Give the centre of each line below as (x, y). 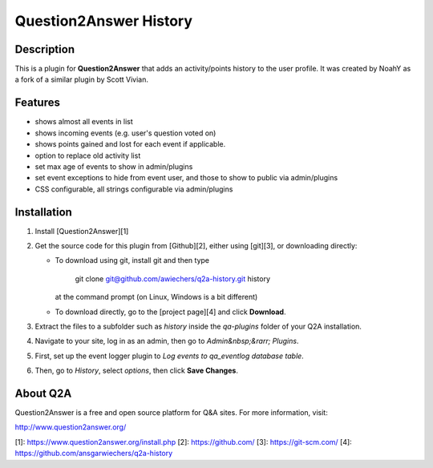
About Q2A (43, 393)
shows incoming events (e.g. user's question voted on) (125, 133)
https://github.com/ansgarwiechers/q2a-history (94, 454)
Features (37, 103)
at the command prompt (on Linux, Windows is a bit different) (156, 297)
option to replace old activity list (88, 155)
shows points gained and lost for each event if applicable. (130, 144)
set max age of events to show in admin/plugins (114, 166)
